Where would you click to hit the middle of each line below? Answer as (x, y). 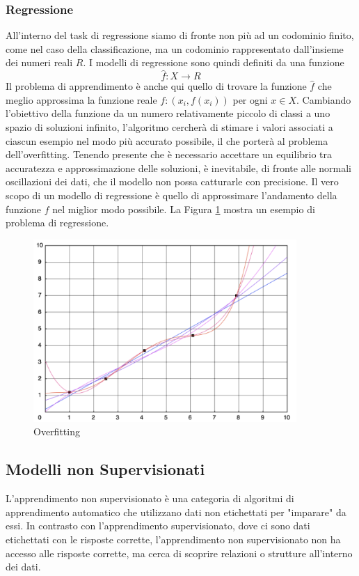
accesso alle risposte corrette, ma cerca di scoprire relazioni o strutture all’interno (179, 553)
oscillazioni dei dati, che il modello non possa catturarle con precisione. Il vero (172, 181)
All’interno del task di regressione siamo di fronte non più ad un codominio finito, (180, 35)
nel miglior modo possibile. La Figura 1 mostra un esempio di (184, 209)
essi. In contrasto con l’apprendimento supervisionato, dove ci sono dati (158, 526)
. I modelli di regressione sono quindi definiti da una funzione (214, 62)
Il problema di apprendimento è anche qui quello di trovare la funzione (156, 86)
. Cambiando (324, 99)
